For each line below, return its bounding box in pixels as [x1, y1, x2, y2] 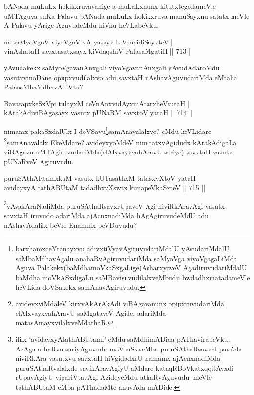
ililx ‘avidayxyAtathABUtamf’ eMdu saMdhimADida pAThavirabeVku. [15, 334, 230, 344]
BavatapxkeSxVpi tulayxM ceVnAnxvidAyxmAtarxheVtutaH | [4, 98, 190, 108]
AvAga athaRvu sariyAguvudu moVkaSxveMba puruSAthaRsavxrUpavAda [15, 343, 242, 353]
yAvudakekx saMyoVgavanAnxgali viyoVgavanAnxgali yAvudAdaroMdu [4, 62, 220, 72]
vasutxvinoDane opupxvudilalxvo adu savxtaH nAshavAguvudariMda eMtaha [4, 72, 237, 82]
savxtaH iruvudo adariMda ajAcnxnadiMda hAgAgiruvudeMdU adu [4, 210, 209, 220]
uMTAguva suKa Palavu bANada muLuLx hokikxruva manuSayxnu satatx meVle [4, 10, 250, 21]
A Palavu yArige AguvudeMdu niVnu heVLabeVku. [4, 20, 159, 30]
